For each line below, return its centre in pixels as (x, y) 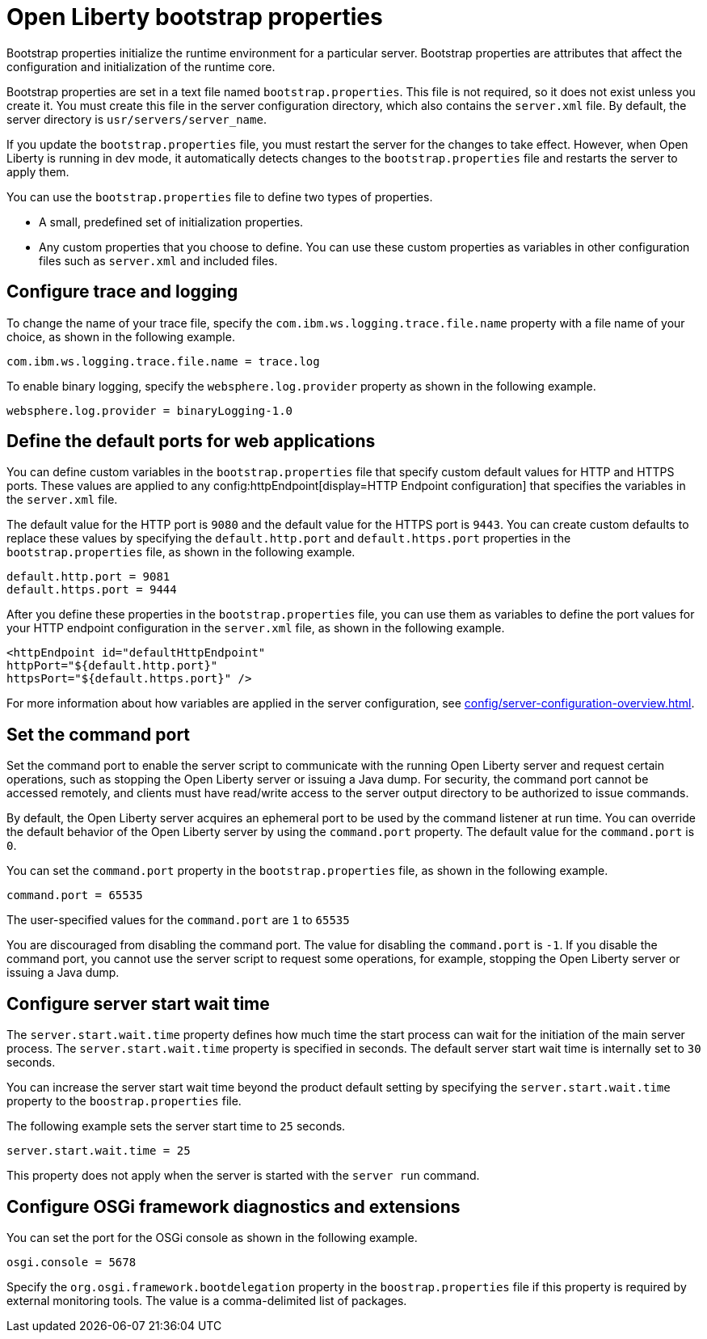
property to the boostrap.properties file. (124, 1101)
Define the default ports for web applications (191, 441)
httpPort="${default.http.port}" (112, 666)
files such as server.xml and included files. (158, 260)
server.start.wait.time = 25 (99, 1151)
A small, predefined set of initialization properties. (171, 222)
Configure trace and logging (122, 292)
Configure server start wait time (138, 1003)
